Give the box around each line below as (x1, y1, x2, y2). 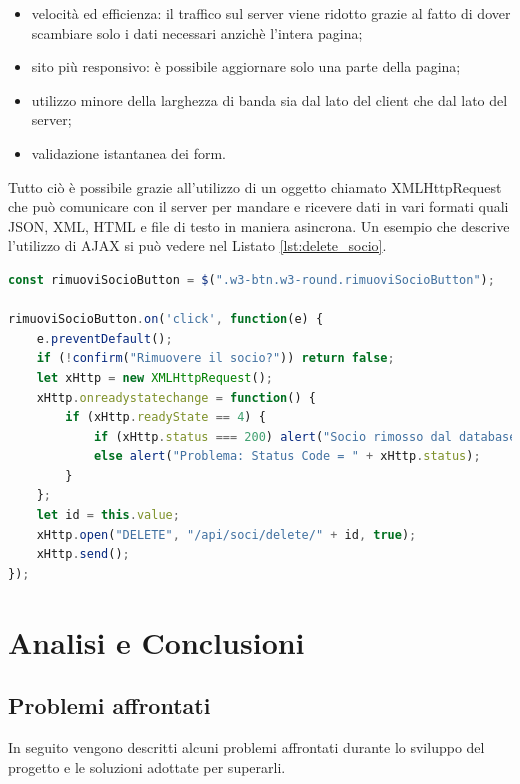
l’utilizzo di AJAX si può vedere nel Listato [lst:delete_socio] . (8, 235, 387, 256)
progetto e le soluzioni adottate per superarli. (8, 756, 286, 777)
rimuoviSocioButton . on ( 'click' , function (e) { (8, 312, 324, 327)
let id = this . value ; (36, 508, 180, 523)
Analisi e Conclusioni (8, 621, 305, 662)
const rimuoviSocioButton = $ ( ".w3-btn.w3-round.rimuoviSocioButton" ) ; (8, 272, 495, 287)
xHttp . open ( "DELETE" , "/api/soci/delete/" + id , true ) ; (36, 527, 417, 542)
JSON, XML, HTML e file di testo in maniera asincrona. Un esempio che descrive (8, 215, 510, 236)
